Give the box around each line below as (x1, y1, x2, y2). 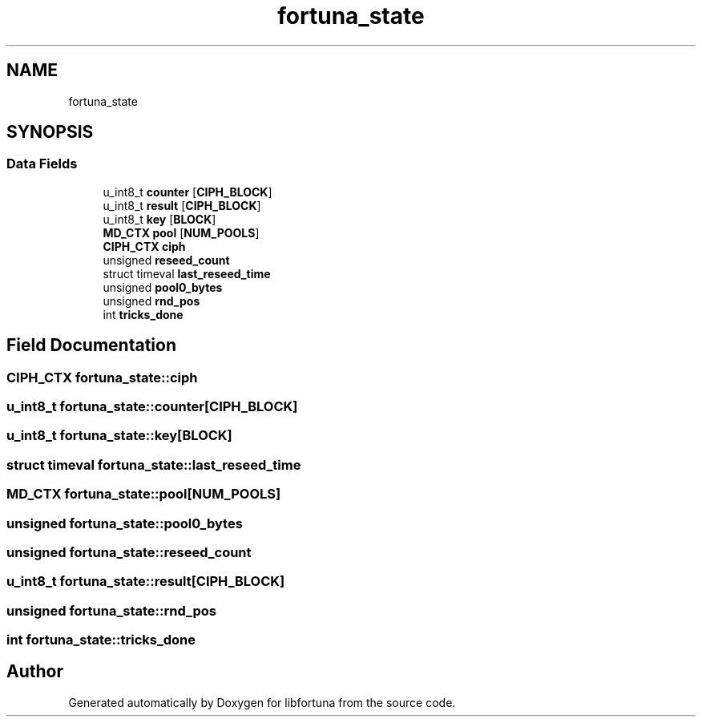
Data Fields (6, 156, 78, 172)
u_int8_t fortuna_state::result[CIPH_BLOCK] (6, 573, 285, 590)
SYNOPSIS (6, 122, 94, 143)
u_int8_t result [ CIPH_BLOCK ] (103, 198, 261, 212)
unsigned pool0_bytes (103, 280, 223, 294)
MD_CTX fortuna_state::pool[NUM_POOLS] (6, 486, 281, 503)
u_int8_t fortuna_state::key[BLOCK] (6, 427, 232, 444)
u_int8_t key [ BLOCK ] (103, 212, 216, 226)
